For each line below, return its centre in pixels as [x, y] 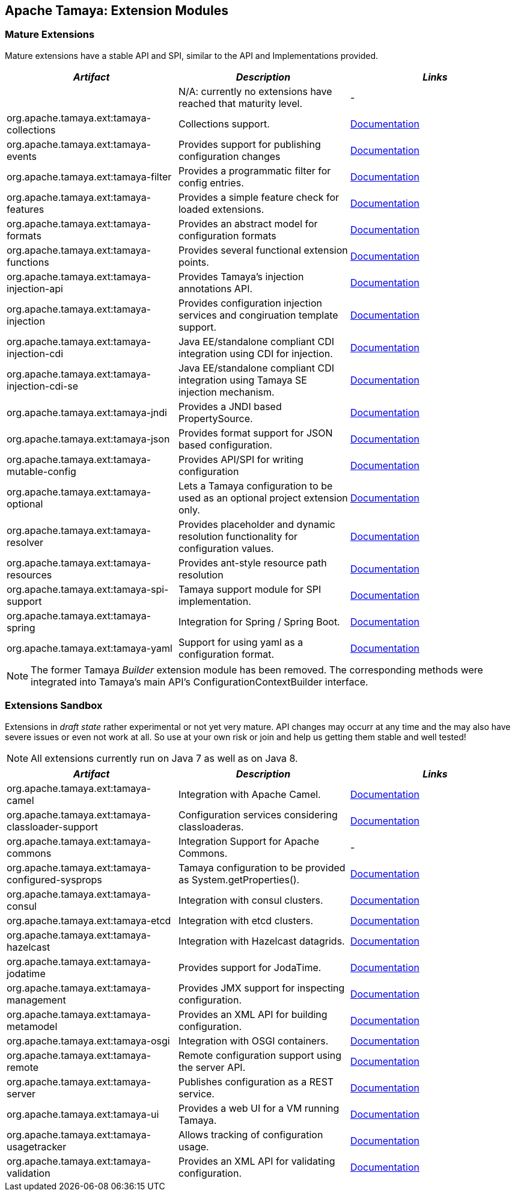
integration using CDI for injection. [255, 353]
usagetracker [37, 1146]
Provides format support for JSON [255, 433]
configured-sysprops [54, 879]
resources [29, 575]
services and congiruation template [258, 315]
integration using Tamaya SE [242, 380]
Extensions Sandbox [54, 706]
